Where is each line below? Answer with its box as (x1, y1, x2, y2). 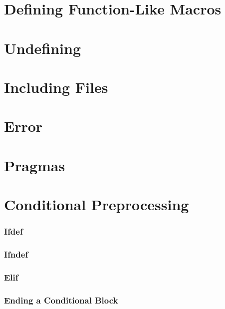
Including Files (4, 76, 108, 97)
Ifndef (4, 248, 28, 261)
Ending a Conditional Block (4, 294, 118, 306)
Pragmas (4, 155, 65, 175)
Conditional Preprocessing (4, 194, 189, 215)
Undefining (4, 37, 81, 58)
